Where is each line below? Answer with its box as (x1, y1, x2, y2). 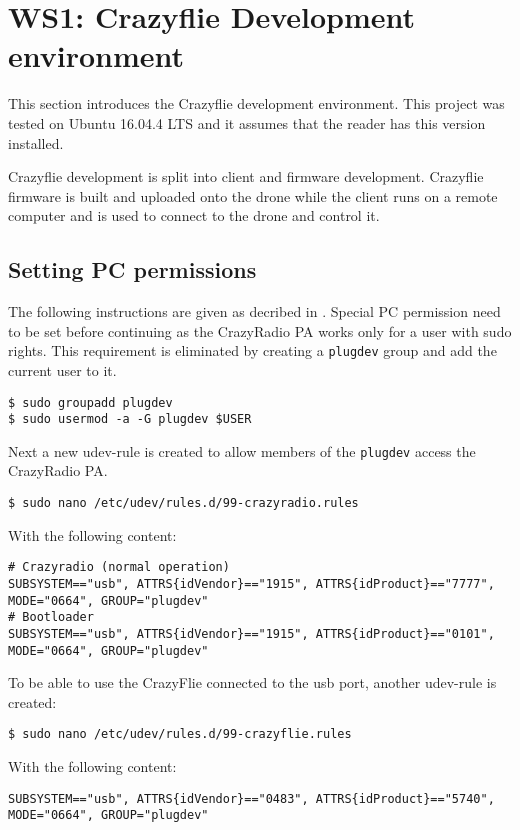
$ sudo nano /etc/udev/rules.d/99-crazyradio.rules (8, 496, 359, 511)
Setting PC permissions (8, 254, 257, 285)
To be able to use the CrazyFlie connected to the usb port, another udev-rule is (8, 672, 497, 693)
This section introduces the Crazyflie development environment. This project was (8, 93, 505, 114)
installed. (8, 132, 64, 153)
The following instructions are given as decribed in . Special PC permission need (8, 301, 501, 322)
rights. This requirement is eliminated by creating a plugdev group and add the (8, 340, 497, 361)
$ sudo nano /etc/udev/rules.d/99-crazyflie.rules (8, 727, 352, 742)
